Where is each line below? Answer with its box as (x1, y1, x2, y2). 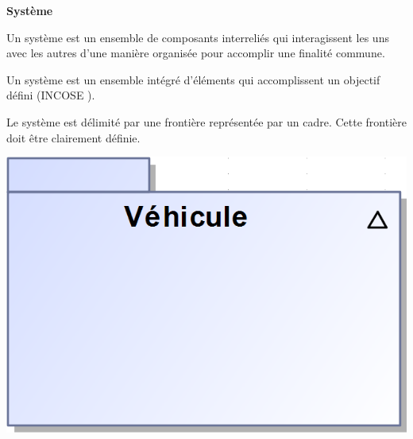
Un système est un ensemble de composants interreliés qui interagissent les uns (6, 29, 389, 45)
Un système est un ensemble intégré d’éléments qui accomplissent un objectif (6, 71, 380, 87)
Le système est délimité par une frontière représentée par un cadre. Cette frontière (6, 113, 407, 130)
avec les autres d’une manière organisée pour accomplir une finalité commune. (6, 45, 385, 61)
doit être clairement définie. (6, 129, 141, 146)
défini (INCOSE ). (6, 87, 95, 103)
